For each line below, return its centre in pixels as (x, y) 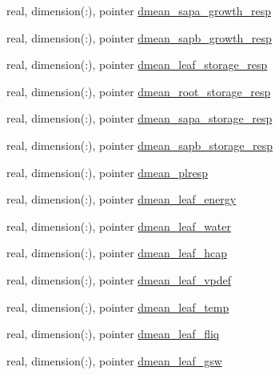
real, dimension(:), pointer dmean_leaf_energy (122, 199)
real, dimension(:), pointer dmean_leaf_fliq (113, 334)
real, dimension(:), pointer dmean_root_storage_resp (139, 91)
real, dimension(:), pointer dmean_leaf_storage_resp (137, 65)
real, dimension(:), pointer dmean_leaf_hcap (117, 253)
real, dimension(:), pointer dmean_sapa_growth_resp (139, 10)
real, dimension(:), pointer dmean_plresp (107, 172)
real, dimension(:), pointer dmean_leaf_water (119, 226)
